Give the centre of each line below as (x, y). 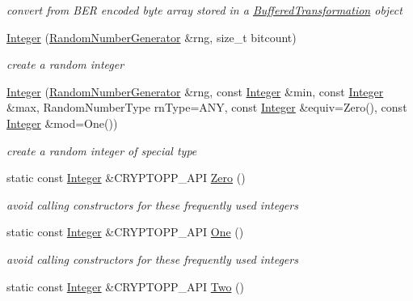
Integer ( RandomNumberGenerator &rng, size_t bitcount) (152, 37)
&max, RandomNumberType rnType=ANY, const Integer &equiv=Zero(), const (207, 107)
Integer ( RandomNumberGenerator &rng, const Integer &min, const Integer (195, 91)
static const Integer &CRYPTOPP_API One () (125, 232)
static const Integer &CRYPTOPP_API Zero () (126, 178)
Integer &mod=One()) (62, 123)
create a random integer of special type (102, 150)
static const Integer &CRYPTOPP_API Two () (126, 286)
